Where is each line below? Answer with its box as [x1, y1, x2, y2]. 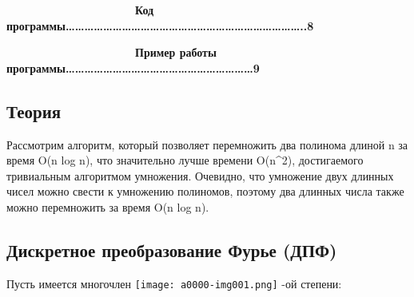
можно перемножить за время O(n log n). [6, 198, 209, 215]
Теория [6, 98, 62, 123]
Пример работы [134, 44, 217, 61]
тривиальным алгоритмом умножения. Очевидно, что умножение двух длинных [6, 167, 394, 184]
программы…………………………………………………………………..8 [6, 17, 314, 34]
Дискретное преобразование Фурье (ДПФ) [6, 237, 337, 262]
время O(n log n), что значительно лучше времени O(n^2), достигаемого [6, 152, 364, 168]
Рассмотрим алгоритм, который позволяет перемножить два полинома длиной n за [6, 136, 408, 152]
